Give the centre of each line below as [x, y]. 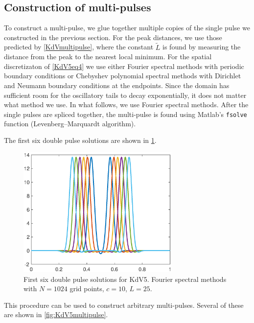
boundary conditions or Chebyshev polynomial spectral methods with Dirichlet [123, 76]
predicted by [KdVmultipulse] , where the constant [79, 47]
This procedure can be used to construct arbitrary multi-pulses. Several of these [124, 305]
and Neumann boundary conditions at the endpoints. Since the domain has [117, 85]
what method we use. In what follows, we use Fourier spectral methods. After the [126, 104]
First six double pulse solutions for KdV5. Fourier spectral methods [125, 279]
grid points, [87, 288]
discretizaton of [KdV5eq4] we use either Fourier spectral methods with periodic [124, 66]
